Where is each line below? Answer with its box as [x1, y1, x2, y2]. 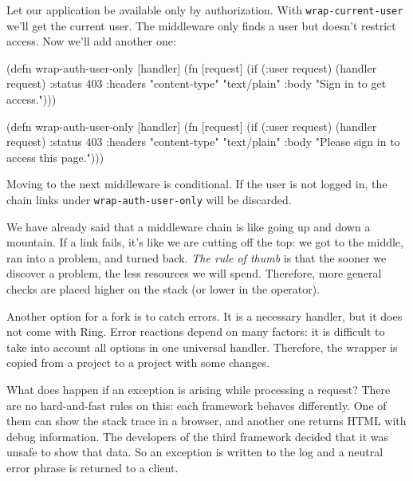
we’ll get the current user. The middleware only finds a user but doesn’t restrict [6, 17, 396, 34]
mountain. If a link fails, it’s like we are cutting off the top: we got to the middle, [6, 234, 403, 250]
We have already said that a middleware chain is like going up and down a [6, 218, 371, 235]
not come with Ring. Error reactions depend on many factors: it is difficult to [6, 323, 385, 340]
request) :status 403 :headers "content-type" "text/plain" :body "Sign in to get [6, 75, 387, 92]
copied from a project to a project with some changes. [6, 354, 270, 371]
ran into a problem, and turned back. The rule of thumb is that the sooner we [6, 249, 387, 266]
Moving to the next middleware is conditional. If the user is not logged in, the [6, 175, 387, 192]
